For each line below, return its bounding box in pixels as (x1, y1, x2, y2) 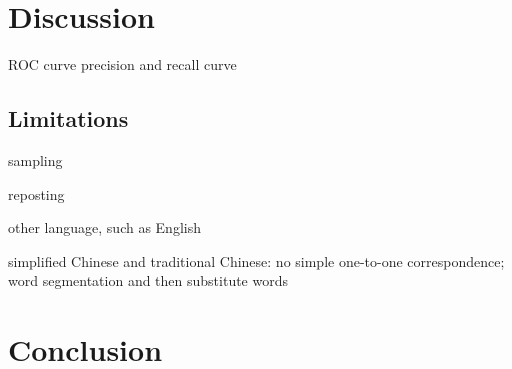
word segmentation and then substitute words (8, 270, 288, 291)
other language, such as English (8, 217, 201, 238)
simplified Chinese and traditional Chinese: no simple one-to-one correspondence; (8, 250, 505, 271)
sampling (8, 149, 63, 170)
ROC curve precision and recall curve (8, 54, 237, 75)
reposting (8, 183, 65, 204)
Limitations (8, 103, 129, 134)
